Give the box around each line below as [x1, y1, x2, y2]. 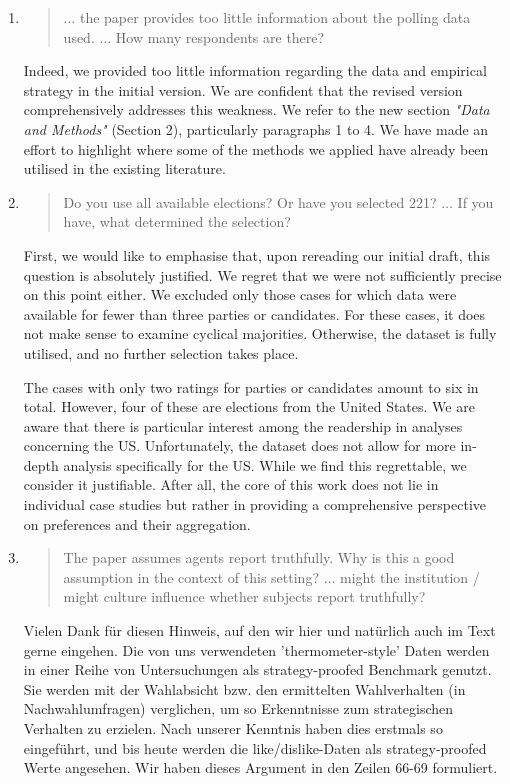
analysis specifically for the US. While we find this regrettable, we [63, 454, 467, 475]
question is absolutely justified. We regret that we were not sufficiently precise [23, 264, 502, 285]
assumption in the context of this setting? [63, 566, 320, 587]
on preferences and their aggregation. [23, 513, 251, 534]
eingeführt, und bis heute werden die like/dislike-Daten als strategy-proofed [23, 737, 487, 758]
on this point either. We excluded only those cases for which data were [23, 284, 457, 305]
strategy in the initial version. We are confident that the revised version [23, 79, 463, 100]
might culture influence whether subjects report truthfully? [63, 586, 426, 607]
